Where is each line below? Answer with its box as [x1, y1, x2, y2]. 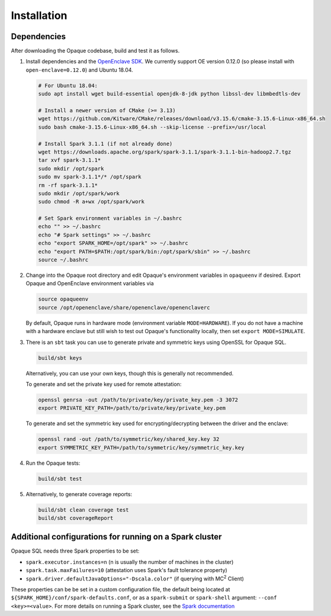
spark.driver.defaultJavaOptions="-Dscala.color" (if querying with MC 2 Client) [25, 574, 244, 582]
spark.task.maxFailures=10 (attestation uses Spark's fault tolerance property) [25, 567, 227, 574]
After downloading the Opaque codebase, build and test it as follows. [11, 47, 180, 55]
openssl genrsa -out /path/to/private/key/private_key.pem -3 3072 [38, 396, 239, 403]
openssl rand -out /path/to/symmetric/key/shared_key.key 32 [38, 436, 220, 443]
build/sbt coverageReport [38, 515, 114, 521]
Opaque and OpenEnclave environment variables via [25, 280, 154, 287]
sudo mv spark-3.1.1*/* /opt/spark [38, 174, 142, 180]
